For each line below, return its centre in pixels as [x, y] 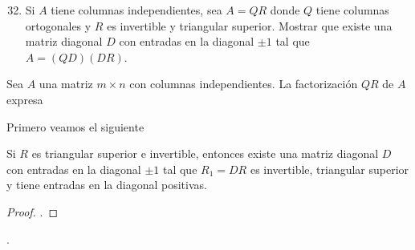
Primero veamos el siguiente [75, 126]
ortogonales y [58, 25]
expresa [25, 99]
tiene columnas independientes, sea [136, 10]
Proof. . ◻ [33, 211]
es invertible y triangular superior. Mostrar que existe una [250, 25]
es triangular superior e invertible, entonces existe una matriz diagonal [205, 153]
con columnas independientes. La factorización [244, 84]
